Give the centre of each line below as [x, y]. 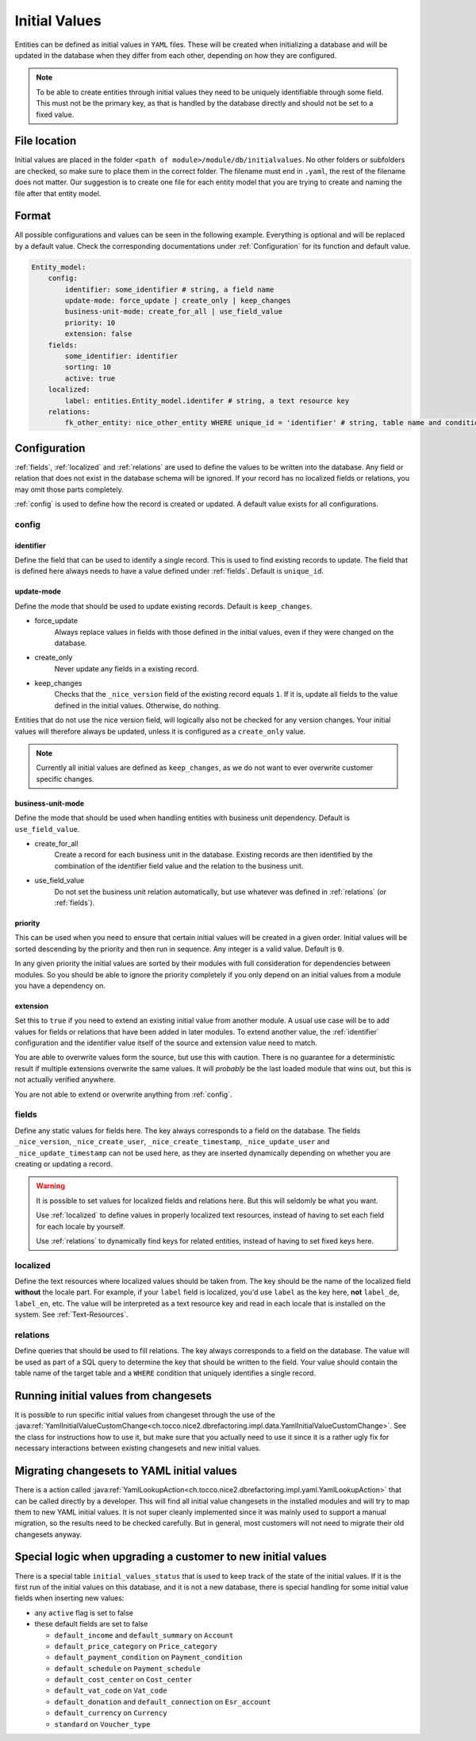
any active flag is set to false [84, 1612]
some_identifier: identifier [121, 356]
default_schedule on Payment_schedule [128, 1668]
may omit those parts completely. [69, 489]
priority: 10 [90, 323]
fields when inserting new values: [69, 1598]
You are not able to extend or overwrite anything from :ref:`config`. [123, 1094]
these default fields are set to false [91, 1624]
